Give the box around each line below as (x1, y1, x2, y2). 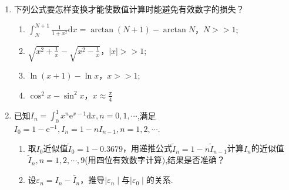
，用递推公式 (123, 142, 172, 154)
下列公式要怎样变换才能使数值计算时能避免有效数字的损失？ (14, 3, 244, 15)
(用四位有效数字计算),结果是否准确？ (85, 154, 226, 166)
